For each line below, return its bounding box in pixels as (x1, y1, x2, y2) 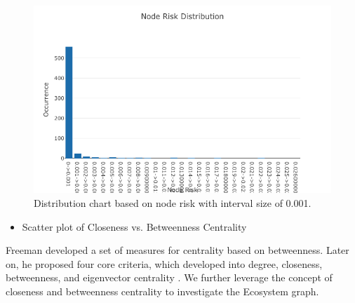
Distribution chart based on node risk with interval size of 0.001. (34, 195, 312, 210)
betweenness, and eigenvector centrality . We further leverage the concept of (6, 270, 333, 285)
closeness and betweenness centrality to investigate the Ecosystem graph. (6, 283, 319, 298)
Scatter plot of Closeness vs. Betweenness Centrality (22, 219, 247, 234)
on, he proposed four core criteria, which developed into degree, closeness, (6, 256, 323, 271)
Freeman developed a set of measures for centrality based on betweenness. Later (6, 243, 349, 257)
